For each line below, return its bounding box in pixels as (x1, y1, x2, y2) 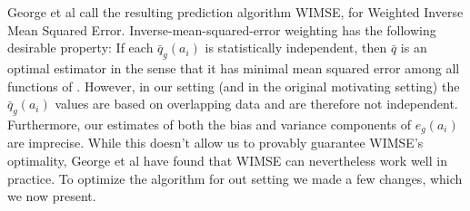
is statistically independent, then (205, 38, 387, 57)
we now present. (7, 187, 96, 206)
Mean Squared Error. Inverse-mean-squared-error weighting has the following (7, 20, 436, 39)
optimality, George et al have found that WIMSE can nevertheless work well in (7, 151, 447, 170)
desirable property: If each (7, 38, 154, 57)
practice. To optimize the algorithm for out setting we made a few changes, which (7, 168, 463, 187)
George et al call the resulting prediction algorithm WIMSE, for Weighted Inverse (7, 3, 464, 21)
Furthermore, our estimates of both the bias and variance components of (7, 114, 412, 133)
